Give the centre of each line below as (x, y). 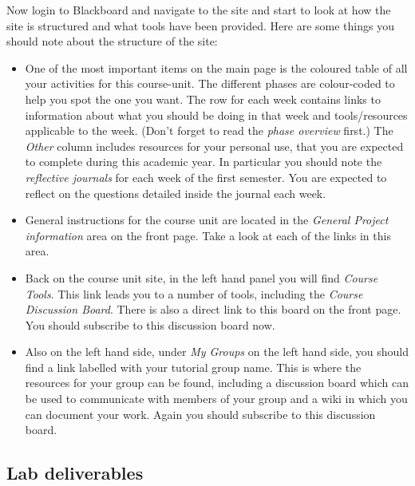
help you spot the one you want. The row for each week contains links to (203, 99)
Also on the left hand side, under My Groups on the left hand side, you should (217, 352)
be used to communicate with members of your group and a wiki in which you (216, 399)
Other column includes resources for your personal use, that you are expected (214, 146)
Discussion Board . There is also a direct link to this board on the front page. (213, 309)
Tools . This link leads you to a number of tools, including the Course (194, 293)
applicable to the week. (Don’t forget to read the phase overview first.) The (209, 130)
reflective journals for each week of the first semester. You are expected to (206, 177)
